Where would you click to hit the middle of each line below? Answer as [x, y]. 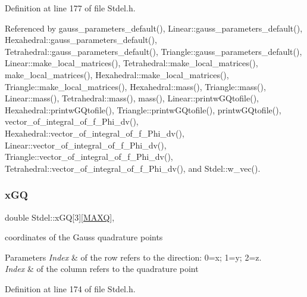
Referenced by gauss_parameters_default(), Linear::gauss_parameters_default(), [154, 28]
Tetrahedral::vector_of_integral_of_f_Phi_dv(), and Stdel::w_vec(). [133, 168]
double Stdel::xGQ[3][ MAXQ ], [60, 217]
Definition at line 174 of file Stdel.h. [70, 288]
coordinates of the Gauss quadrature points [84, 237]
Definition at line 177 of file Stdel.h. [70, 8]
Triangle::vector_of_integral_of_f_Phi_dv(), [89, 157]
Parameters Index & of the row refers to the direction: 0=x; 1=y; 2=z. [133, 257]
